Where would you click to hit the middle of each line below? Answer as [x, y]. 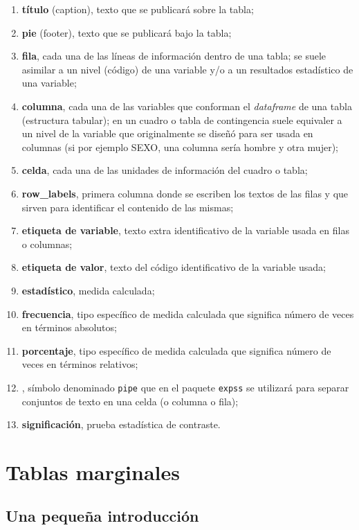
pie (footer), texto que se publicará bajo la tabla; [127, 32]
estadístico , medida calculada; [88, 290]
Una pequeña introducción [102, 516]
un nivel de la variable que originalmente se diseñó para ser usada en [167, 133]
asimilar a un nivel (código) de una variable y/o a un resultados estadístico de [187, 69]
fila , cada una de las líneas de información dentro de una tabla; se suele [174, 56]
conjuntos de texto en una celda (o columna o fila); [130, 401]
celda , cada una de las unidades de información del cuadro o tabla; [165, 170]
